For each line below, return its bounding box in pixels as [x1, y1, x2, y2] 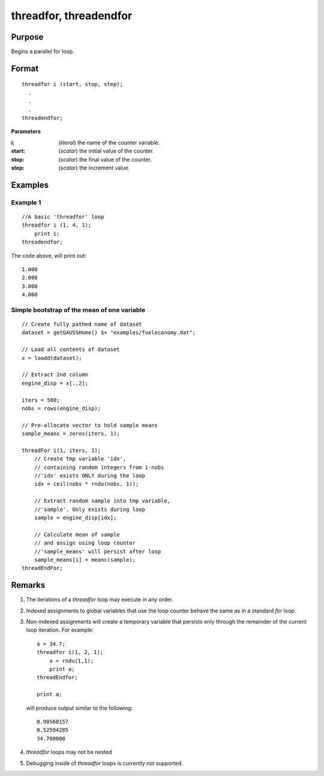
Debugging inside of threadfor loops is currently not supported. [26, 759, 183, 766]
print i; [34, 230, 60, 237]
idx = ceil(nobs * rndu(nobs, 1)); [34, 481, 139, 487]
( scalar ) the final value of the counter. [58, 156, 152, 163]
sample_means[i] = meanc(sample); [34, 556, 136, 563]
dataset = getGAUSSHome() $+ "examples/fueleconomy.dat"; [22, 329, 196, 336]
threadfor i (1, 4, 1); [22, 222, 92, 228]
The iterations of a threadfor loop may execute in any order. [26, 596, 173, 603]
